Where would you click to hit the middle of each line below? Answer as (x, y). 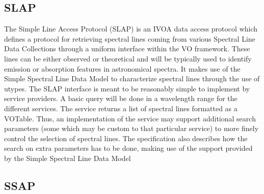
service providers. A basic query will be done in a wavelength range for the (121, 98)
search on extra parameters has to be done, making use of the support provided (128, 148)
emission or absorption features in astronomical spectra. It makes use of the (122, 68)
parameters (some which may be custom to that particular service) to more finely (131, 128)
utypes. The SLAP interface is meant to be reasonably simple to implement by (127, 88)
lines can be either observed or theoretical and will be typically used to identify (128, 58)
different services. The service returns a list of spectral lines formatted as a (121, 108)
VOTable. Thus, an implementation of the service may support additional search (130, 118)
